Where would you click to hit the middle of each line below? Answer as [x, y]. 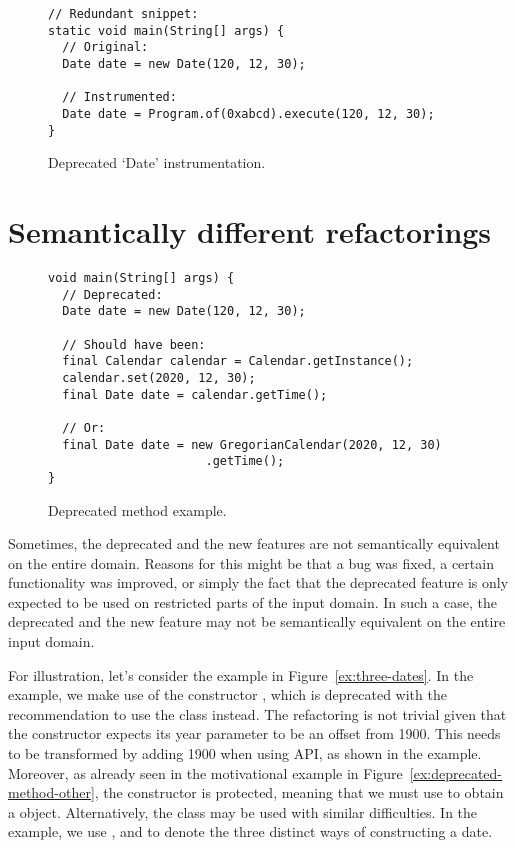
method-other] [51, 792]
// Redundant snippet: [123, 14]
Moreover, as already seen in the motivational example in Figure [205, 772]
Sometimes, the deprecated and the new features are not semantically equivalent [254, 543]
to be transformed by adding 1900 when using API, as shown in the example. [245, 753]
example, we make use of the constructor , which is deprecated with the [227, 694]
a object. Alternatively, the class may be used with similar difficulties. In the [243, 811]
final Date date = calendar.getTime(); [195, 394]
